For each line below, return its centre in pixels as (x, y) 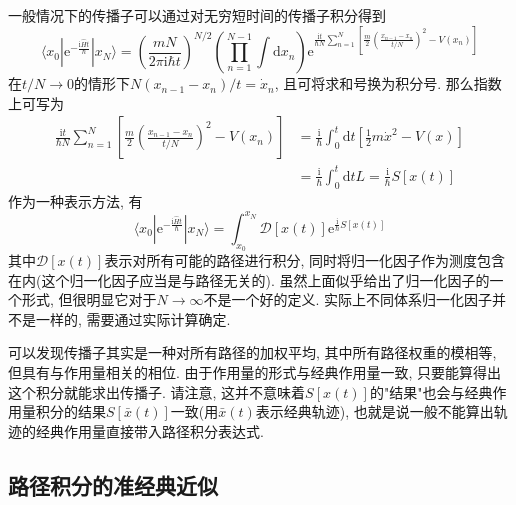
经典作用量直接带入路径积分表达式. (149, 430)
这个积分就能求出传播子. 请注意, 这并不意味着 (157, 391)
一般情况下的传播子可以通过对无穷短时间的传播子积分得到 (197, 15)
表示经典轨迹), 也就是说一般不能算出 (374, 411)
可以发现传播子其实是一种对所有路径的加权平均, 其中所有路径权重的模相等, (252, 352)
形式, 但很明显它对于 (89, 299)
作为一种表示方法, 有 (75, 200)
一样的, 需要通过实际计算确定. (133, 318)
